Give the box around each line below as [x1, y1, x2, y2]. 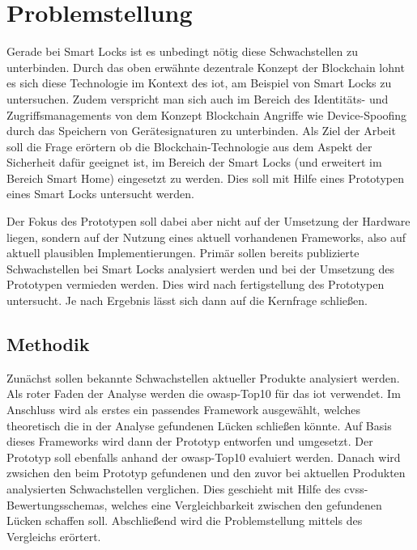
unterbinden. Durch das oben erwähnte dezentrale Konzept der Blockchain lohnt [6, 58, 405, 75]
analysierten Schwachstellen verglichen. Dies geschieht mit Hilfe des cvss [6, 480, 364, 497]
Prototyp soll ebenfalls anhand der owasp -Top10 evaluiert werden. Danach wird [6, 448, 401, 465]
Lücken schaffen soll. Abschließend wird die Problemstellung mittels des [6, 512, 363, 529]
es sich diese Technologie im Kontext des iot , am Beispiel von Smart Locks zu [6, 74, 392, 91]
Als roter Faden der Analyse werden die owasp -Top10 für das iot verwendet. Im [6, 385, 401, 402]
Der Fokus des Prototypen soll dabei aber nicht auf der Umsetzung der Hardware [6, 213, 411, 230]
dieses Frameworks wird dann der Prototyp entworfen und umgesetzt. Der [6, 433, 373, 450]
